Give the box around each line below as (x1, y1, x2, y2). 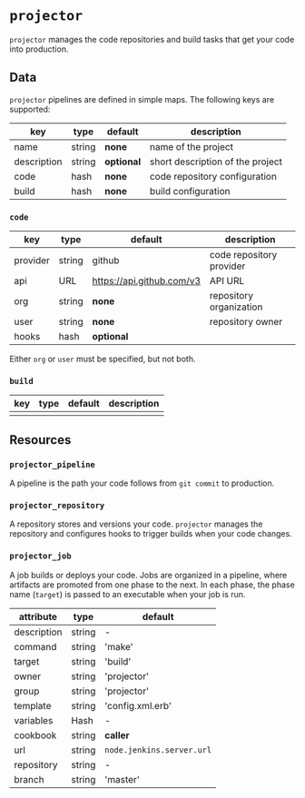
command (14, 640, 57, 653)
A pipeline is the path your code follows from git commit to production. (9, 478, 275, 488)
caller (103, 729, 130, 742)
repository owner (209, 316, 283, 329)
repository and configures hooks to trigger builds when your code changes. (9, 528, 292, 539)
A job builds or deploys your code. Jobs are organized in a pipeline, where (9, 569, 288, 580)
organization (209, 300, 263, 313)
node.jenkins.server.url (103, 744, 212, 755)
